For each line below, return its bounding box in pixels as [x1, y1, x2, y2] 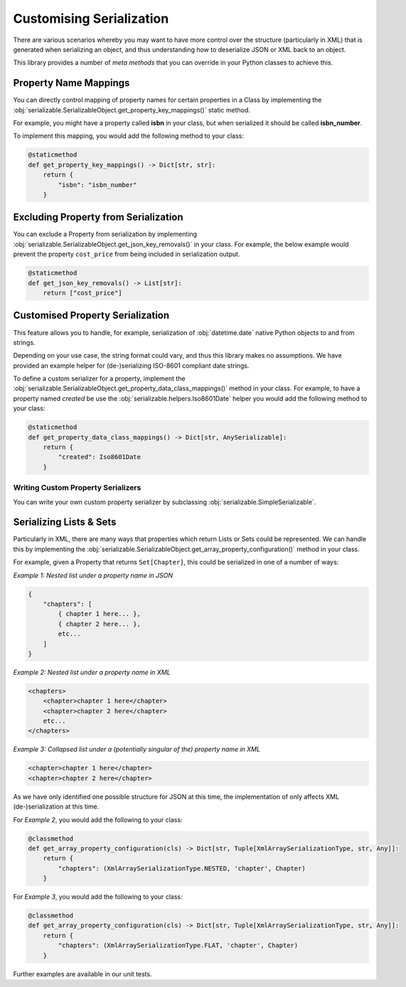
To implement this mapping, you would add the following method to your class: [13, 132, 245, 140]
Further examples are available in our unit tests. [13, 969, 152, 978]
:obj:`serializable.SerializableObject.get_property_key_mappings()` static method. [13, 105, 250, 114]
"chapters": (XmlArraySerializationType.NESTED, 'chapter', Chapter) [58, 864, 306, 873]
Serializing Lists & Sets [13, 516, 117, 528]
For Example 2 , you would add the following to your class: [13, 815, 183, 824]
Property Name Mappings [13, 77, 130, 89]
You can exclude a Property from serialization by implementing [13, 230, 198, 238]
